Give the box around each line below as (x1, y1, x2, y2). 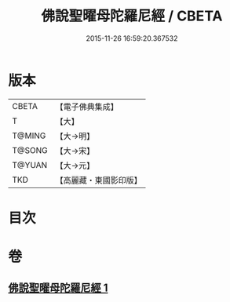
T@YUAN (12, 159, 48, 170)
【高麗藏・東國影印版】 (55, 174, 143, 185)
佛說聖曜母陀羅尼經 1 (8, 282, 108, 295)
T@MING (12, 130, 46, 141)
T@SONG (12, 144, 49, 155)
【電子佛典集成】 (55, 101, 119, 112)
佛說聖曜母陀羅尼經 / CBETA (41, 7, 223, 25)
